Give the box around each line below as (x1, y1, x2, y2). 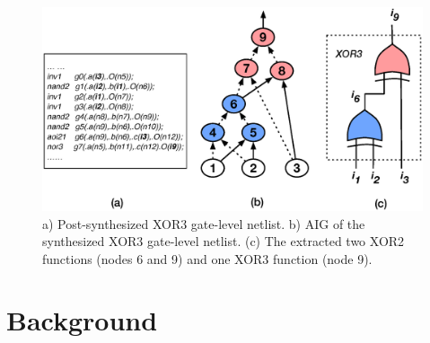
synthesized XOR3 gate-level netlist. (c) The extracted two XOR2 (42, 232, 405, 251)
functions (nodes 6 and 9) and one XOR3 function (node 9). (42, 249, 373, 268)
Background (6, 302, 158, 339)
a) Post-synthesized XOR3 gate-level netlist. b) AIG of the (42, 214, 365, 233)
